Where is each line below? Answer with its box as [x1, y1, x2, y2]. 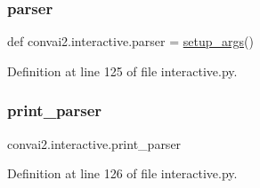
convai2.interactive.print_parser [7, 134, 182, 153]
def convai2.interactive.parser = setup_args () [7, 32, 254, 51]
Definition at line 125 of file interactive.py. [7, 61, 238, 80]
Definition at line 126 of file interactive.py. [7, 164, 238, 183]
